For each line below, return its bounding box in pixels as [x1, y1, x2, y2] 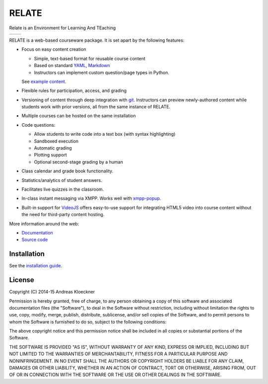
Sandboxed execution [34, 138, 79, 144]
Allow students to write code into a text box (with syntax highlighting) [34, 131, 176, 137]
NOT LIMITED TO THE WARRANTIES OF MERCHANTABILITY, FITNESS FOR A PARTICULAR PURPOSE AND [9, 351, 228, 357]
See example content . [21, 78, 67, 84]
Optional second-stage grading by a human [34, 159, 124, 165]
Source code [21, 236, 48, 243]
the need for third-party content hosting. [21, 212, 105, 218]
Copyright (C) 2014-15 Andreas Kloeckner [9, 289, 95, 295]
